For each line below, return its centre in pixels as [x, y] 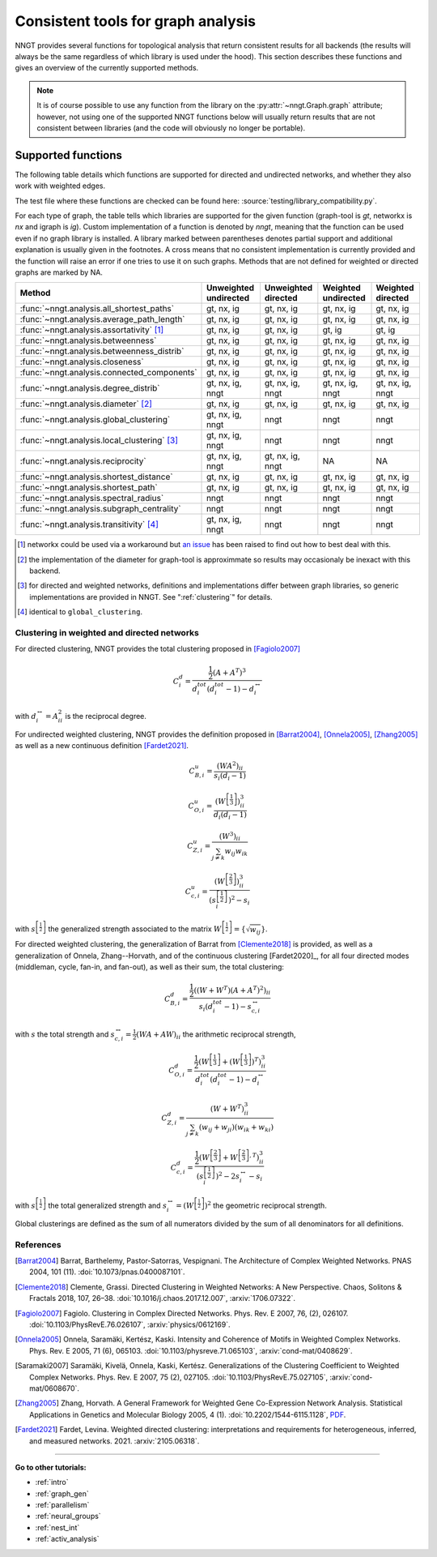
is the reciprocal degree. [106, 716]
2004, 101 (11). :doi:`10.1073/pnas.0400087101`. [107, 1272]
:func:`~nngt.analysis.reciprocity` [83, 461]
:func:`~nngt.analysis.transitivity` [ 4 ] [89, 524]
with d [25, 716]
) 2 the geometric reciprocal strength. [265, 1205]
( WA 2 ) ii [230, 766]
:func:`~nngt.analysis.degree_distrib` [90, 388]
